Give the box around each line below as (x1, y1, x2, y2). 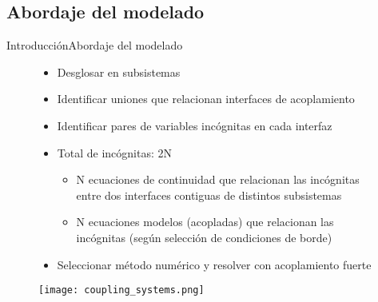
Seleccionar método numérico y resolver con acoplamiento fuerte (57, 256, 372, 272)
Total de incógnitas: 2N (57, 144, 172, 161)
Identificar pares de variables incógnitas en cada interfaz (57, 117, 332, 133)
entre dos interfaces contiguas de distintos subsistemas (76, 186, 342, 203)
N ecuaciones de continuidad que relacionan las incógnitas (76, 171, 360, 188)
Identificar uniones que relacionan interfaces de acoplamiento (57, 90, 355, 107)
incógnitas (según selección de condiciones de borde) (76, 228, 332, 245)
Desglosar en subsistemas (57, 63, 181, 80)
